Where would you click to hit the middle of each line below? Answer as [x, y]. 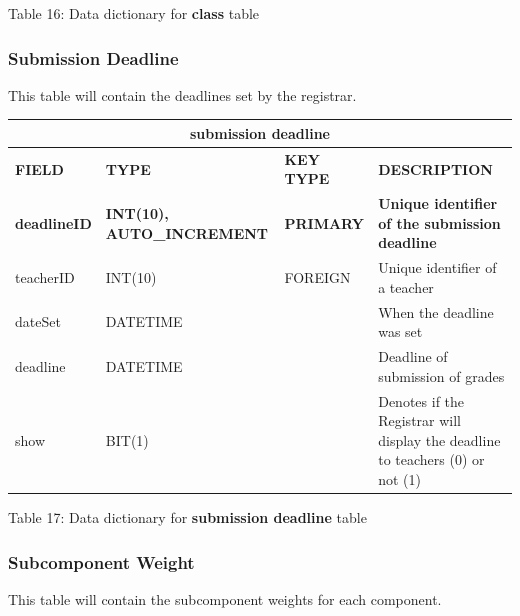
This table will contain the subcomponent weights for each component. [225, 598]
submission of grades [441, 375]
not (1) [399, 478]
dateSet [38, 321]
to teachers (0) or [431, 459]
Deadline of [413, 356]
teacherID [45, 277]
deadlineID [53, 222]
